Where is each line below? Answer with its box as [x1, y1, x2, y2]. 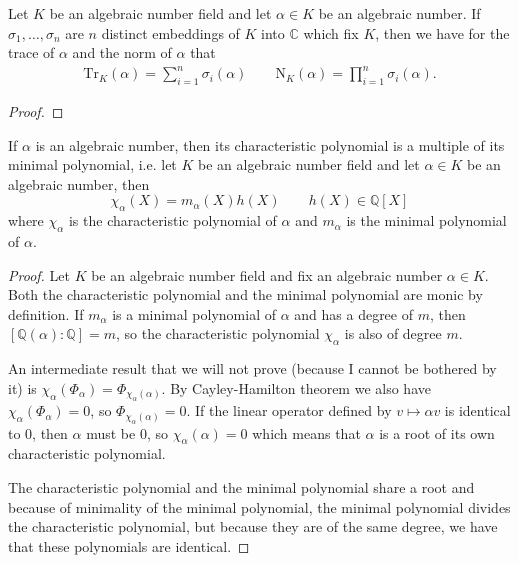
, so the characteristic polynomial [115, 323, 320, 344]
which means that [252, 422, 361, 443]
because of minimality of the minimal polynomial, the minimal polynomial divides [8, 496, 511, 517]
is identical [444, 400, 511, 421]
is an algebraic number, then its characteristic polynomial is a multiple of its [35, 134, 505, 155]
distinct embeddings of [101, 22, 240, 43]
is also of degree [344, 323, 442, 344]
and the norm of [72, 42, 172, 63]
